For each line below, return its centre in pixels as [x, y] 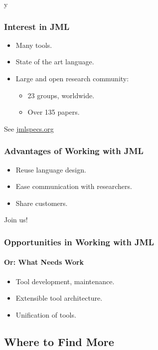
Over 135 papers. [54, 112]
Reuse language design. [51, 169]
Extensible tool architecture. [59, 298]
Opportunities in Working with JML [79, 242]
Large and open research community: [72, 78]
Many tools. [34, 45]
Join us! [16, 220]
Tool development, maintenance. [65, 281]
